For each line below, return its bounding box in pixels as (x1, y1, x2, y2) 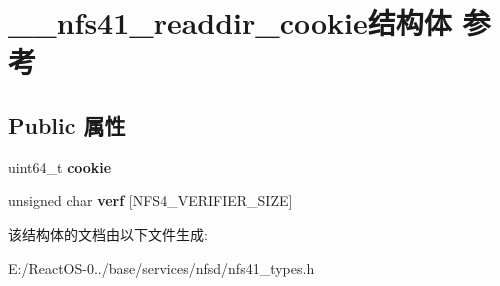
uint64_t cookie (8, 156, 112, 177)
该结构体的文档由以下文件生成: (8, 223, 208, 244)
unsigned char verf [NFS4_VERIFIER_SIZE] (8, 190, 293, 211)
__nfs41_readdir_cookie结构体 (8, 2, 452, 43)
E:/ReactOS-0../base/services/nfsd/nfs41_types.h (8, 257, 315, 278)
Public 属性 (8, 109, 126, 140)
